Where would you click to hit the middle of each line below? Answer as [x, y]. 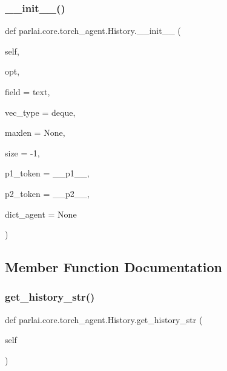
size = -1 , [22, 152]
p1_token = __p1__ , [47, 173]
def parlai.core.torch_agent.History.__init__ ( [93, 31]
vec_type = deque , [40, 112]
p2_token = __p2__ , [47, 193]
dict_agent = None [41, 214]
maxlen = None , [35, 132]
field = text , [28, 92]
